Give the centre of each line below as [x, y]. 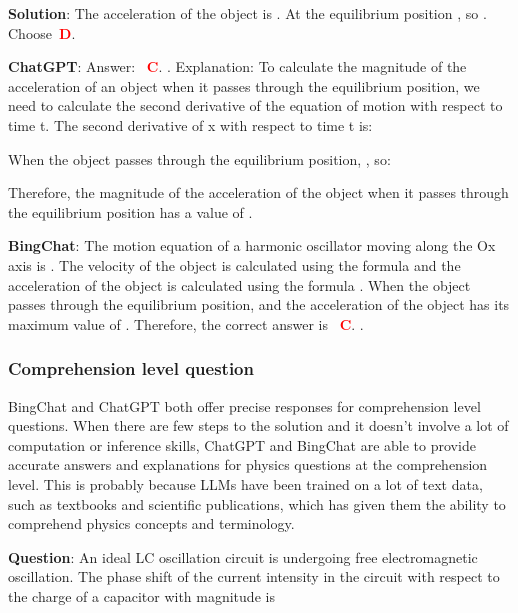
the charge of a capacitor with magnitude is [141, 595]
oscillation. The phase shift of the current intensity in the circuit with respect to [254, 576]
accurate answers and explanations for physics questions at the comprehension [248, 464]
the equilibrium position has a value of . [130, 211]
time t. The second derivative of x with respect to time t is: [190, 124]
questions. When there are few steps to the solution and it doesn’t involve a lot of [258, 425]
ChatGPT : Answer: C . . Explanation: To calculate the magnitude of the [237, 66]
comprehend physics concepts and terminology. [151, 523]
